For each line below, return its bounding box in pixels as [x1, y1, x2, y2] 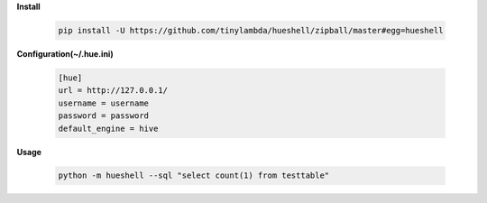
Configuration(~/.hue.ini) [16, 48, 114, 59]
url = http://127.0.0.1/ [58, 86, 169, 96]
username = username [58, 97, 149, 108]
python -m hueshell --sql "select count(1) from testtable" [58, 171, 330, 180]
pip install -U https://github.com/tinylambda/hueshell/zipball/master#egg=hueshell [58, 25, 444, 35]
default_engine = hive [58, 123, 159, 134]
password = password [58, 111, 149, 121]
